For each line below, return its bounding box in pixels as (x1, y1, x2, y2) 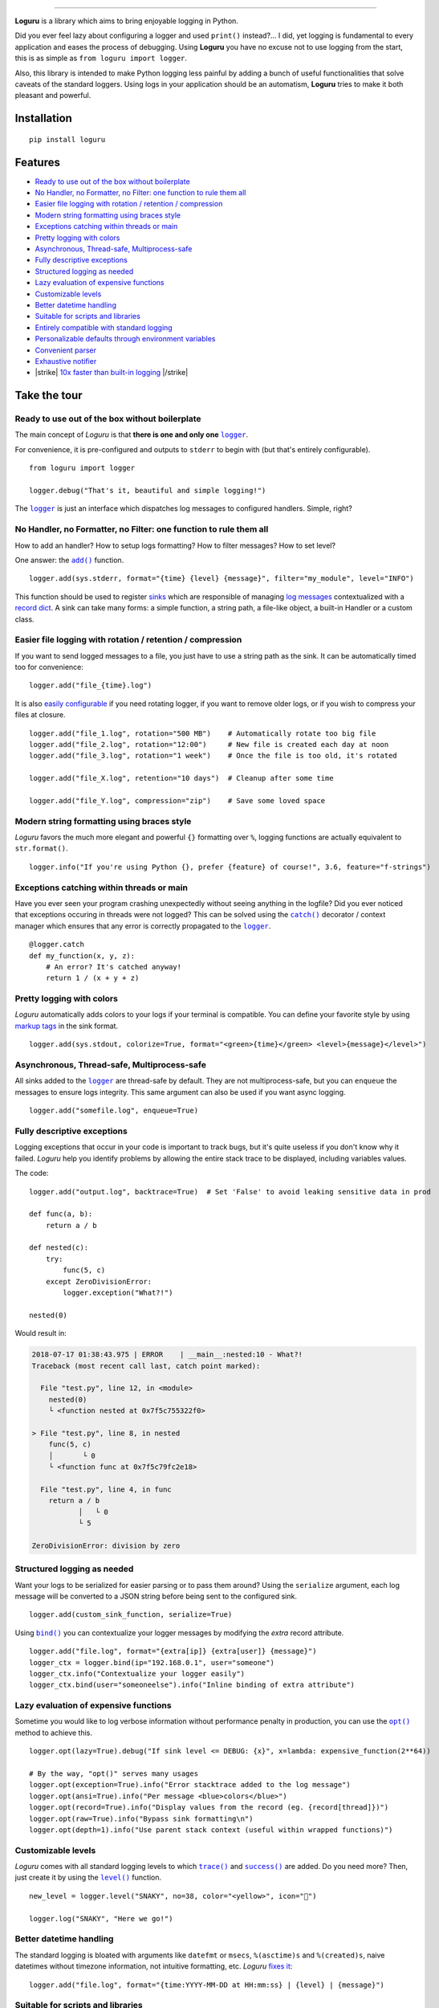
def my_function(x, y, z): (29, 951, 136, 960)
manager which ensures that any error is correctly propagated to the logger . (14, 920, 271, 931)
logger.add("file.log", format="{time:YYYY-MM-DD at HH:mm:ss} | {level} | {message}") (29, 1980, 385, 1990)
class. (14, 614, 35, 624)
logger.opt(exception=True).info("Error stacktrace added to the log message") (29, 1780, 351, 1790)
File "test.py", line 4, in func (40, 1484, 172, 1494)
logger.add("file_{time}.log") (29, 681, 152, 690)
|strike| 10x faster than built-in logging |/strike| (35, 368, 189, 378)
